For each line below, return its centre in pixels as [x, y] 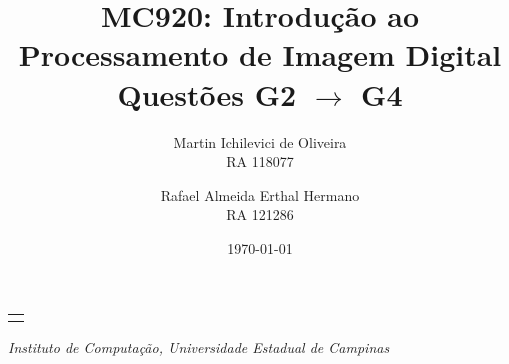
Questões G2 [207, 93]
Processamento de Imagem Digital [260, 54]
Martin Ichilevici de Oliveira [260, 141]
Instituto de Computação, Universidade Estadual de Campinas [199, 347]
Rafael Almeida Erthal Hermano [260, 194]
